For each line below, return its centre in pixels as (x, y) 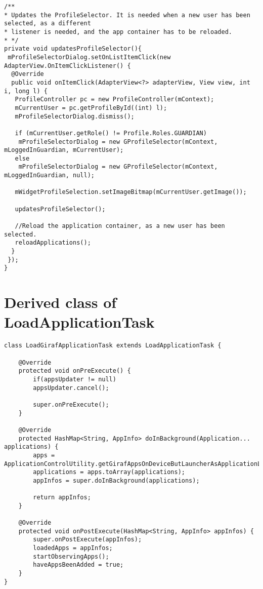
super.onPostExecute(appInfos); (87, 540)
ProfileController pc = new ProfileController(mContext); (115, 100)
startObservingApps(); (71, 556)
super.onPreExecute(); (71, 404)
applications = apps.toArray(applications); (109, 472)
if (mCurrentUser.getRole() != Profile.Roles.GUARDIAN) (111, 133)
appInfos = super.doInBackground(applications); (116, 480)
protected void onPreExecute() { (75, 371)
